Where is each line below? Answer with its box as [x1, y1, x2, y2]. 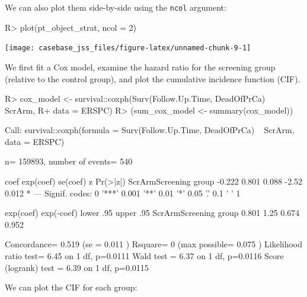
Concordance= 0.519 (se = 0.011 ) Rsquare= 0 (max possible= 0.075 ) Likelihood [5, 238, 303, 250]
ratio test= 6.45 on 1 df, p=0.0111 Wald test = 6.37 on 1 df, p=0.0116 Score [5, 250, 284, 262]
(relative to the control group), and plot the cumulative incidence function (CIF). [5, 72, 300, 85]
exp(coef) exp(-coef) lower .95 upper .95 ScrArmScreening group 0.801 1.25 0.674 [5, 206, 300, 219]
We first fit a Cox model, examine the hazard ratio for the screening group [5, 60, 276, 73]
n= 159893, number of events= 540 [5, 155, 133, 167]
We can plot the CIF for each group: [5, 281, 137, 293]
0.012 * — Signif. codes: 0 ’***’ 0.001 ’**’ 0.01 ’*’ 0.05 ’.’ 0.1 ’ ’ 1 [5, 186, 241, 199]
